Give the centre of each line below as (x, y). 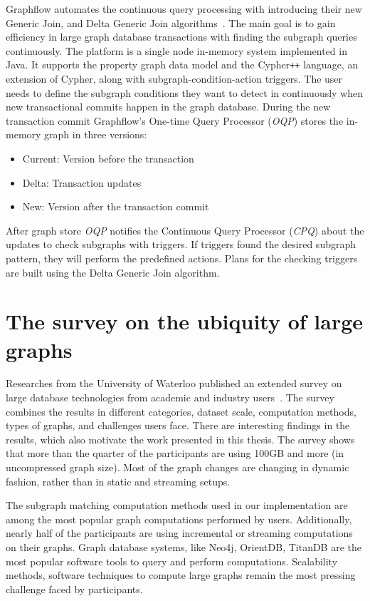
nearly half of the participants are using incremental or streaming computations (179, 533)
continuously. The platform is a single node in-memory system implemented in (176, 50)
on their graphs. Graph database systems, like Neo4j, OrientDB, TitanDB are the (184, 547)
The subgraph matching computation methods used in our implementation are (177, 505)
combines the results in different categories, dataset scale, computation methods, (181, 411)
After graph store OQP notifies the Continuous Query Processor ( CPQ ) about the (185, 230)
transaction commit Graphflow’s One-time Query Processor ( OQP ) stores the (175, 120)
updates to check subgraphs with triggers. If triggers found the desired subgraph (181, 244)
